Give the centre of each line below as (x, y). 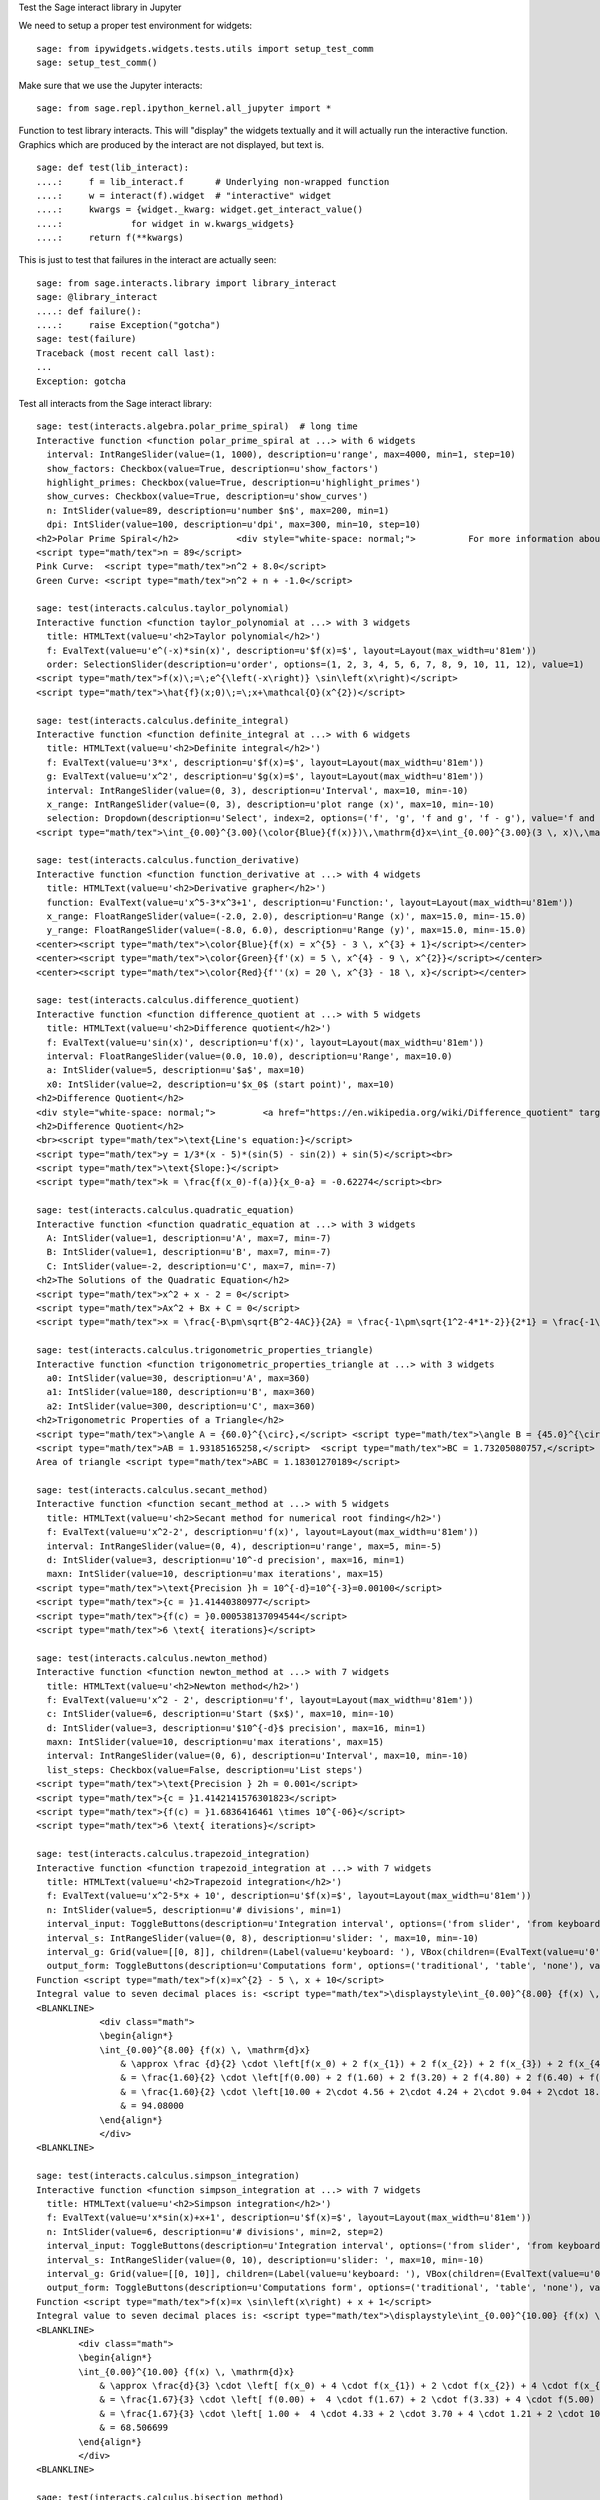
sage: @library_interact (97, 297)
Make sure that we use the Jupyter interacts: (110, 85)
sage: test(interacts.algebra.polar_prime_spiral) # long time (197, 426)
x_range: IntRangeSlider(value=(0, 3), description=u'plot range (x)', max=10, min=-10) (270, 804)
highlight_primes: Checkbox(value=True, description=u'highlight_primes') (234, 482)
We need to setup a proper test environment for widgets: (135, 26)
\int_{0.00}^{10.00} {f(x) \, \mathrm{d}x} (186, 2371)
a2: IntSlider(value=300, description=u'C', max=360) (181, 1406)
